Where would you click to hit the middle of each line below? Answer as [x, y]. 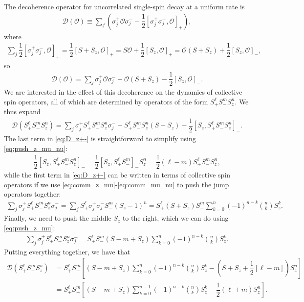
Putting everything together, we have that [67, 251]
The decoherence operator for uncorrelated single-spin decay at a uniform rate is [124, 6]
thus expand [22, 112]
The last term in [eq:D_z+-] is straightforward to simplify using [100, 138]
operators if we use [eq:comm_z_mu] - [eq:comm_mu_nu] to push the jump [117, 184]
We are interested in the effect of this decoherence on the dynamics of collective [123, 92]
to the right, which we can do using [175, 218]
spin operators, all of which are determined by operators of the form [106, 101]
